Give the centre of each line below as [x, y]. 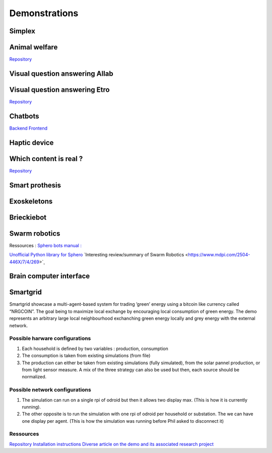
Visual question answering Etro [60, 90]
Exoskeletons [31, 201]
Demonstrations [44, 13]
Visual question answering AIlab [61, 73]
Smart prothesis [35, 185]
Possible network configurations [50, 390]
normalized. [34, 377]
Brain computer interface [50, 276]
